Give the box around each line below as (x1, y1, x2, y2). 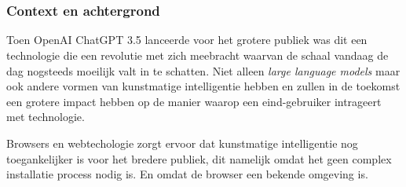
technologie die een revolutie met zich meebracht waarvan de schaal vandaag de (6, 47, 389, 64)
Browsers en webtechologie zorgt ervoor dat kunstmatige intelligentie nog (6, 135, 358, 152)
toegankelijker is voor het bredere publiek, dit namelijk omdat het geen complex (6, 150, 392, 167)
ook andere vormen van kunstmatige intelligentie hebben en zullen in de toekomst (6, 78, 401, 94)
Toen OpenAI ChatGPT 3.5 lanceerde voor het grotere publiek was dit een (6, 31, 368, 48)
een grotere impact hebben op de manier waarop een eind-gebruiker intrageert (6, 93, 382, 109)
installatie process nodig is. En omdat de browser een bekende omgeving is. (6, 166, 368, 182)
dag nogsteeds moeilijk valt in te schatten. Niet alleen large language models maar (6, 62, 401, 79)
